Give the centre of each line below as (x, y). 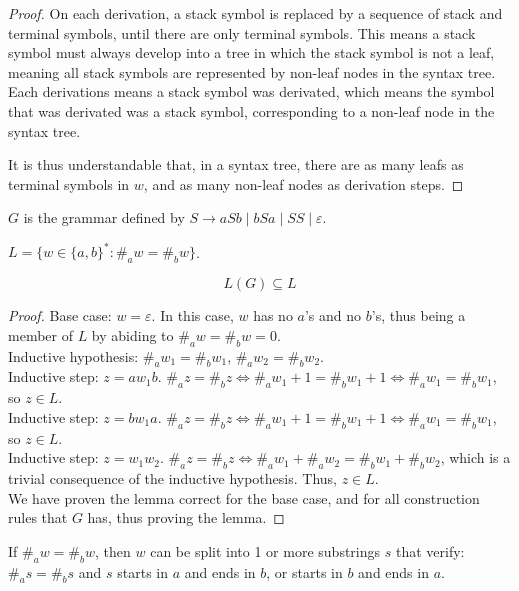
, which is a (475, 457)
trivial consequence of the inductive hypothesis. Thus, (172, 478)
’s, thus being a (418, 315)
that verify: (430, 550)
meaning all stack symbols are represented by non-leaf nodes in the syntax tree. (252, 71)
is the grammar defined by (104, 217)
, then (113, 550)
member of (40, 334)
